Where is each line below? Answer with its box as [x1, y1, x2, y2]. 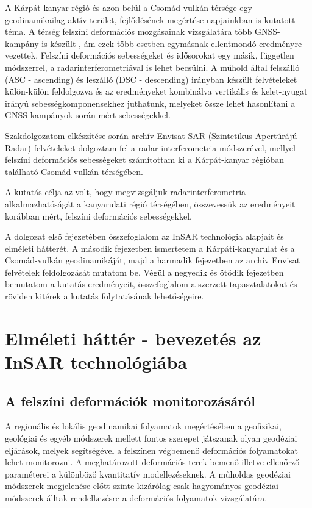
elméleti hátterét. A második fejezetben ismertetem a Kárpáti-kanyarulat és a [5, 241, 295, 254]
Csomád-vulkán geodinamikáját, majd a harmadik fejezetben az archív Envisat [5, 254, 300, 267]
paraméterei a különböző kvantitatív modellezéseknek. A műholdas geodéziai [5, 467, 291, 480]
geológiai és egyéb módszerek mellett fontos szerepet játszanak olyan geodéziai [5, 432, 297, 445]
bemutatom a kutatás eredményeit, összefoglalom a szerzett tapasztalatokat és [5, 277, 297, 290]
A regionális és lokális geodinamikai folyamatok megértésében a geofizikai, [5, 420, 282, 432]
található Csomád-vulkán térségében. [5, 165, 143, 177]
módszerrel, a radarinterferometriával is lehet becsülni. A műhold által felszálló [5, 60, 300, 73]
